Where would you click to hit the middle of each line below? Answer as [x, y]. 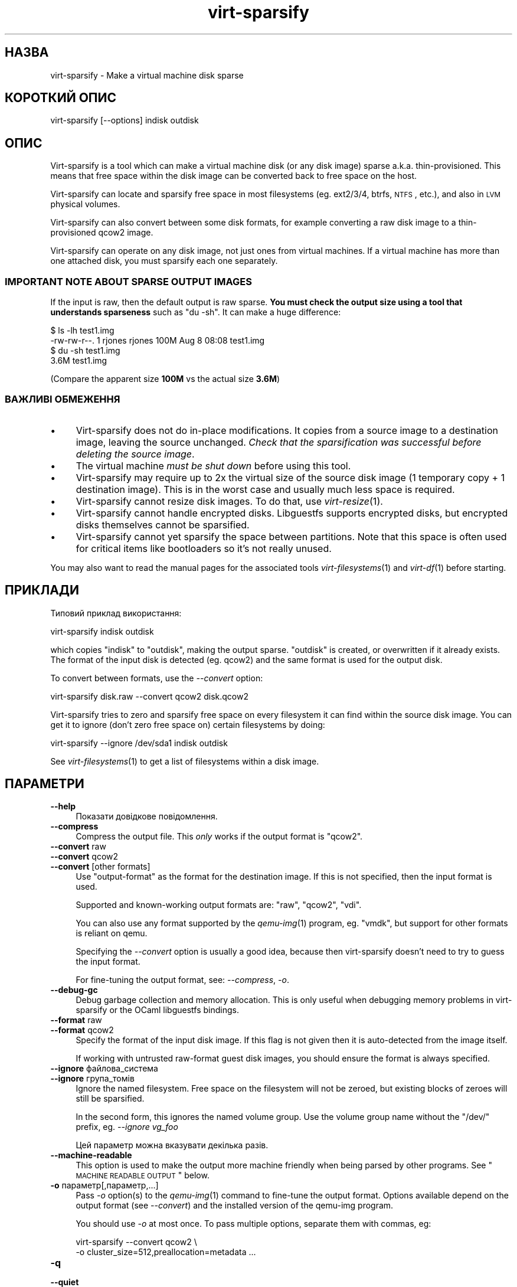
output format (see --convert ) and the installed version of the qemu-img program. [235, 1206]
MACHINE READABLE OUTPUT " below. [143, 1175]
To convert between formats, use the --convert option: [157, 678]
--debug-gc [74, 990]
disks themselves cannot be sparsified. [163, 525]
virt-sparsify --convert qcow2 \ [136, 1242]
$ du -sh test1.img [85, 351]
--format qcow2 [82, 1030]
